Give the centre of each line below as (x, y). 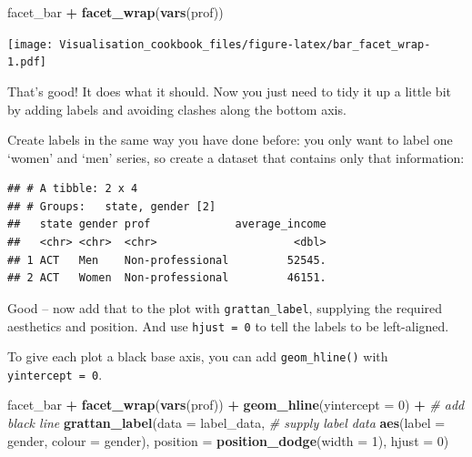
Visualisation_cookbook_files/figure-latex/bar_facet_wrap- (245, 44)
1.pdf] (27, 62)
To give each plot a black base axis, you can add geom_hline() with (198, 356)
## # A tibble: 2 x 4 (73, 189)
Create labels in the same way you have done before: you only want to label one (230, 140)
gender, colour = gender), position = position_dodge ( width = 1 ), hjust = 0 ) (228, 440)
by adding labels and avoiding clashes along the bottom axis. (177, 109)
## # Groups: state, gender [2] (112, 206)
